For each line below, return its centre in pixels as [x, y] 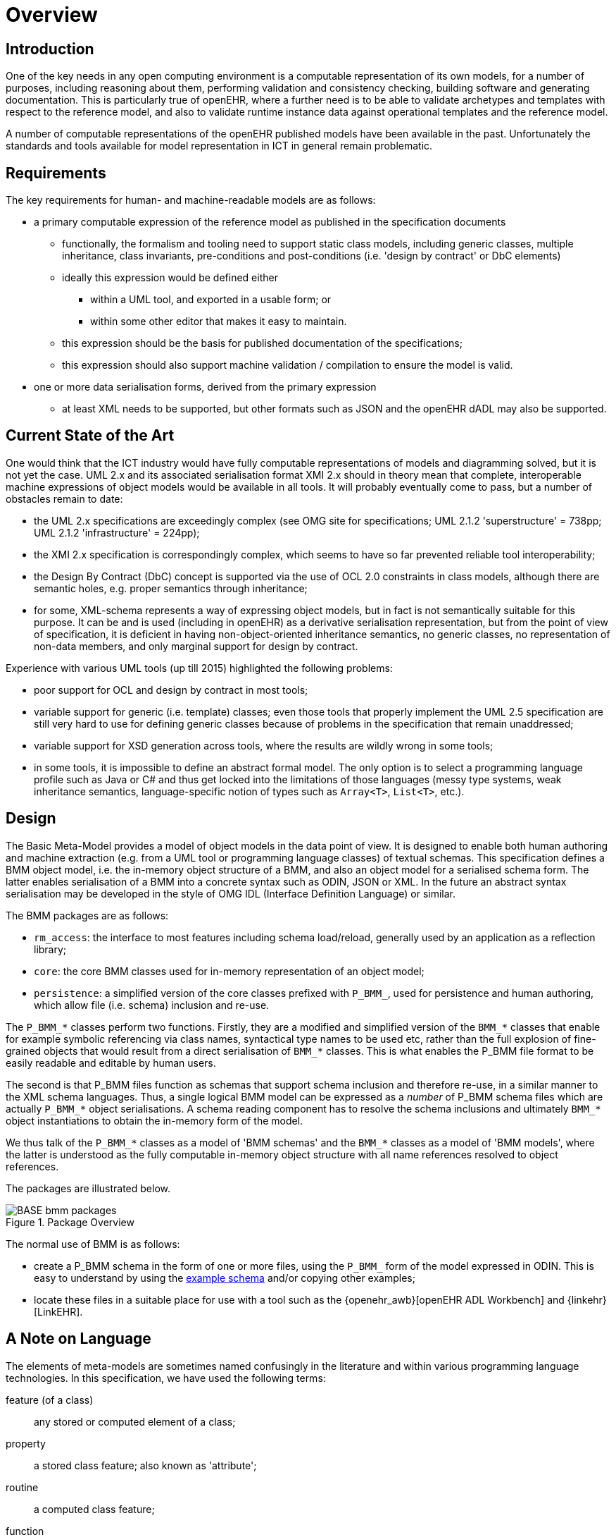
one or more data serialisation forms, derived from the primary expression [205, 387]
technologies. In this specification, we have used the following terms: [166, 1378]
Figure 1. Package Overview [70, 1222]
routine [22, 1487]
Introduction [50, 49]
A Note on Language [78, 1339]
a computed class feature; [94, 1509]
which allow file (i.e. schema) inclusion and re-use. [152, 1005]
